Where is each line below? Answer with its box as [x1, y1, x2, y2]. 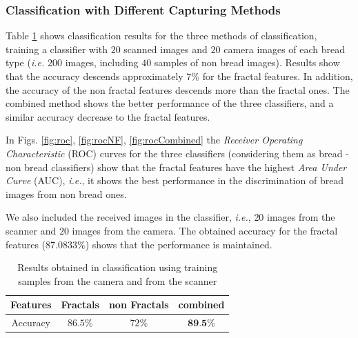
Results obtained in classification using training [17, 260, 218, 275]
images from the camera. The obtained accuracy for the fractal [72, 223, 338, 237]
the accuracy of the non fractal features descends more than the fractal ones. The [6, 82, 350, 97]
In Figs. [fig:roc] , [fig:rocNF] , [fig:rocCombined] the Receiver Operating [6, 132, 303, 147]
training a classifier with [6, 41, 108, 56]
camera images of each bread [223, 41, 346, 56]
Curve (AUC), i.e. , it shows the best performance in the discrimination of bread [6, 173, 344, 188]
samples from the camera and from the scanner [18, 273, 217, 288]
